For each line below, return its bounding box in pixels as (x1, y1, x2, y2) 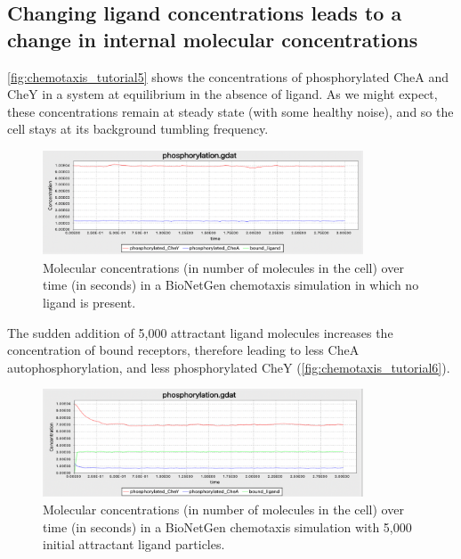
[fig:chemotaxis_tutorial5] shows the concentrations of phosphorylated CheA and (7, 67, 449, 86)
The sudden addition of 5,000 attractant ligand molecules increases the (7, 323, 393, 341)
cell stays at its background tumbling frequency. (7, 119, 269, 138)
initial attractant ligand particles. (43, 535, 225, 554)
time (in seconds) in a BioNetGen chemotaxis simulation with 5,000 (43, 517, 412, 536)
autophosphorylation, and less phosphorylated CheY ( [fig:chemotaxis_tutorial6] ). (7, 358, 450, 376)
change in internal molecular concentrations (7, 25, 418, 53)
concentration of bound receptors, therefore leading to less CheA (7, 341, 360, 359)
